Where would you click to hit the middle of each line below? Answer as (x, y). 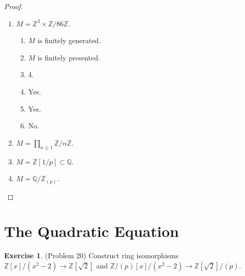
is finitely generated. (69, 40)
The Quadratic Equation (91, 231)
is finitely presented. (69, 57)
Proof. (13, 6)
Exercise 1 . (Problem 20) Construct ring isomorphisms (91, 255)
